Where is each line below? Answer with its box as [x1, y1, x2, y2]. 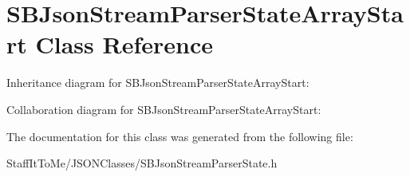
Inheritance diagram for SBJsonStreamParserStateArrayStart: [6, 74, 309, 91]
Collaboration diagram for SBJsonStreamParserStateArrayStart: [6, 100, 321, 117]
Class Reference [35, 28, 214, 61]
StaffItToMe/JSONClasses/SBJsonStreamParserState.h [6, 155, 278, 171]
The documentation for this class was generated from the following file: [6, 128, 353, 144]
